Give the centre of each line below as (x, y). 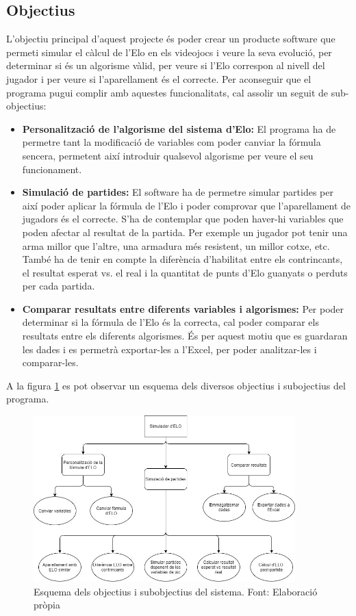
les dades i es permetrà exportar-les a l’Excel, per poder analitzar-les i (169, 349)
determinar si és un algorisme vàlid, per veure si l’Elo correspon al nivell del (166, 65)
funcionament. (52, 169)
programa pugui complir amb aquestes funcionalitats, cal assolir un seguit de (167, 92)
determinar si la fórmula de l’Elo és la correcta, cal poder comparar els (170, 322)
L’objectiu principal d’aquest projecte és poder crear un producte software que (171, 39)
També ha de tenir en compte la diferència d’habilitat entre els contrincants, (182, 259)
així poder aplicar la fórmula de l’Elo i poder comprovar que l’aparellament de (187, 205)
